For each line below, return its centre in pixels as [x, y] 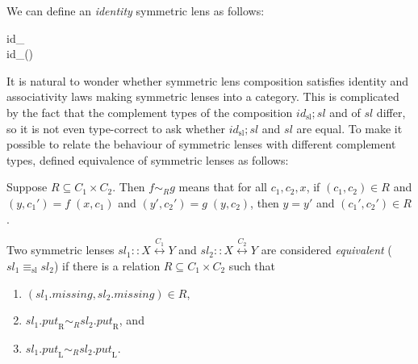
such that [252, 265]
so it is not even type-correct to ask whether [116, 128]
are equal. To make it [349, 128]
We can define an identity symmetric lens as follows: [136, 10]
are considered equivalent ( [326, 250]
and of [345, 112]
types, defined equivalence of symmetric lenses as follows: [148, 159]
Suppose [27, 187]
